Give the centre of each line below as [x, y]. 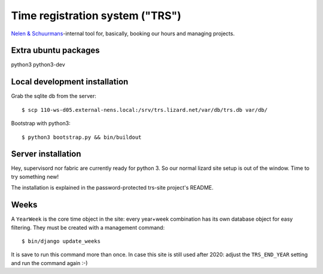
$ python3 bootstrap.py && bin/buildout [82, 137]
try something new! [35, 176]
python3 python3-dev [38, 65]
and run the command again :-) [49, 263]
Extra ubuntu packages [55, 51]
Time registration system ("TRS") [96, 16]
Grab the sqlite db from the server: [54, 96]
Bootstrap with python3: [41, 123]
